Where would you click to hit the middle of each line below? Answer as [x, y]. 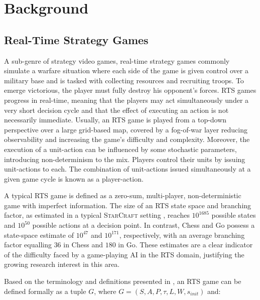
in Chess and [83, 245]
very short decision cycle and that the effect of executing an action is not [116, 110]
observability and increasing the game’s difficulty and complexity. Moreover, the [127, 139]
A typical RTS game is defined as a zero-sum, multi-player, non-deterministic [123, 195]
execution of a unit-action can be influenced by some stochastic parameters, [120, 149]
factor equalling [28, 245]
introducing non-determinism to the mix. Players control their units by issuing [125, 159]
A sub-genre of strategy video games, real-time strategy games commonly [117, 60]
